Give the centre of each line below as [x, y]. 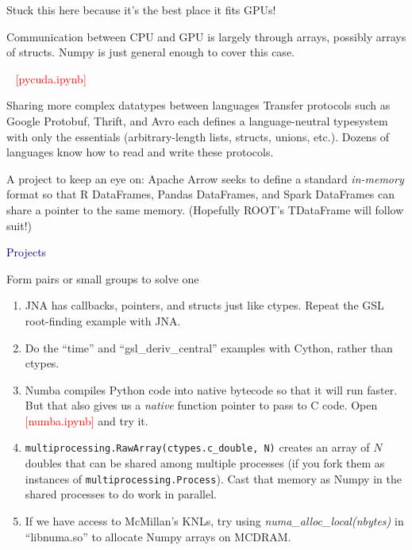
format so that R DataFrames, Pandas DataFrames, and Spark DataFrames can [201, 194]
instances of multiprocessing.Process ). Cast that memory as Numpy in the [213, 478]
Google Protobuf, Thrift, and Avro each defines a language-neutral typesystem [197, 120]
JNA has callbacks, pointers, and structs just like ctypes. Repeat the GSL [204, 305]
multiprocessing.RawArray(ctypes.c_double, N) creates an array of [197, 447]
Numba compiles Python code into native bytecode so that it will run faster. [211, 389]
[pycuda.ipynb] [51, 78]
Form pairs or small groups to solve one [103, 278]
